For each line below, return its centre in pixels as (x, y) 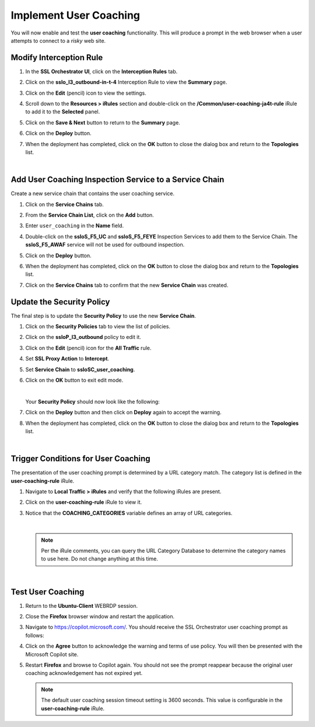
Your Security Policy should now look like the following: (92, 401)
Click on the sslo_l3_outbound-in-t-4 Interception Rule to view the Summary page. (126, 82)
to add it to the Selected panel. (63, 112)
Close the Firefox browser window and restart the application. (100, 617)
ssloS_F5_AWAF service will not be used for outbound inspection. (105, 245)
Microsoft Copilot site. (52, 654)
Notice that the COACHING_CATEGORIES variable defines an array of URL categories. (129, 513)
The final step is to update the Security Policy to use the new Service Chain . (104, 316)
